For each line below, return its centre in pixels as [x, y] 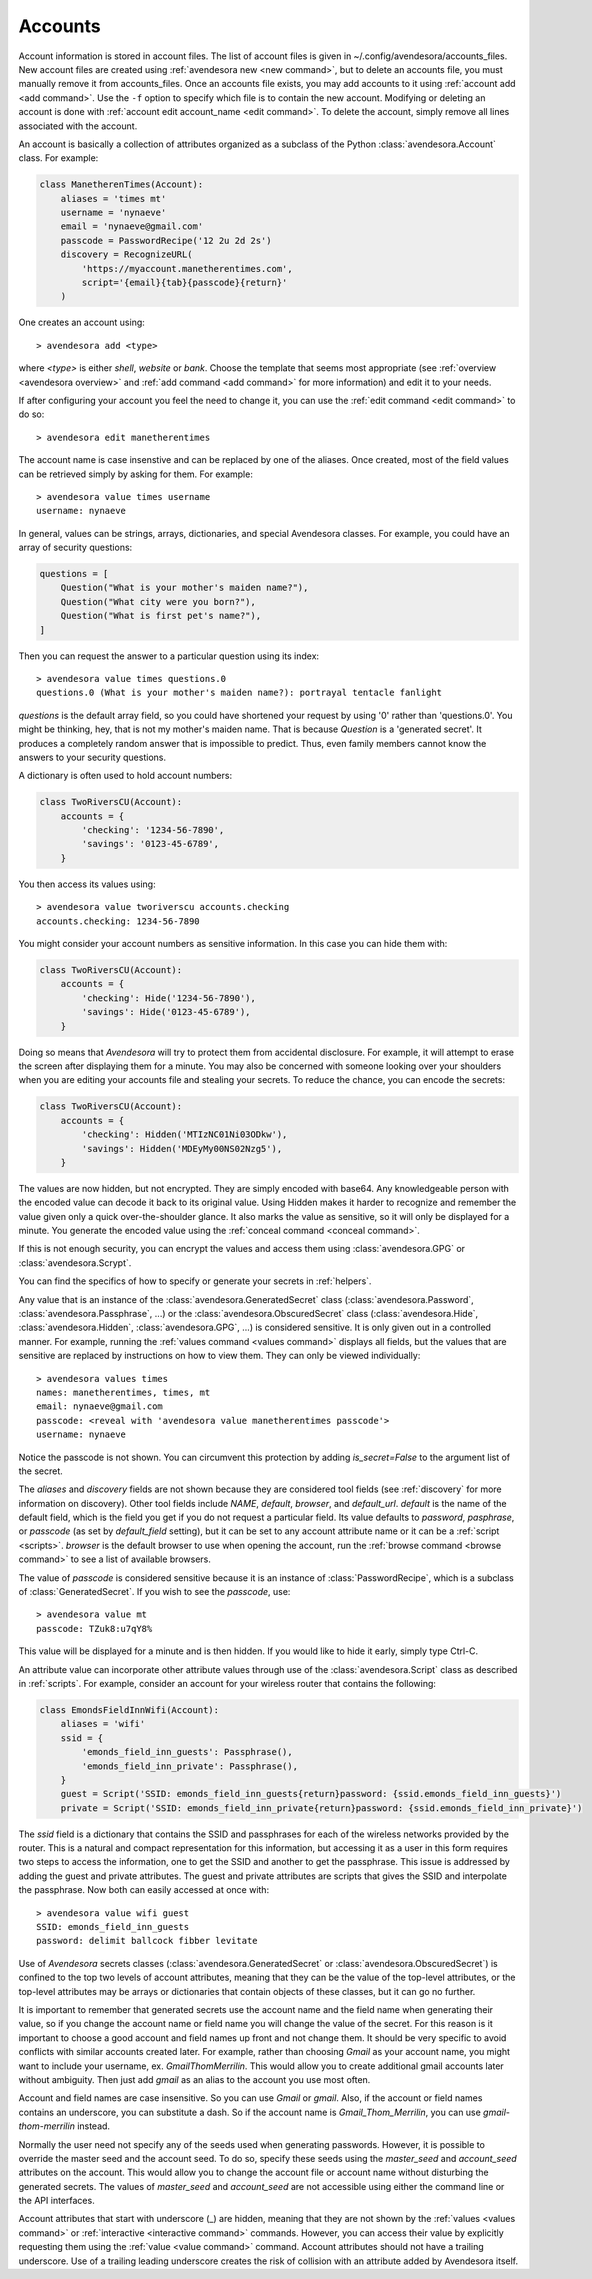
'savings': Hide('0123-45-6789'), [166, 1012]
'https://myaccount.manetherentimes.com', [187, 268]
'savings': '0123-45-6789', [150, 844]
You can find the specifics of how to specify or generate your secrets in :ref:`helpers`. [195, 1281]
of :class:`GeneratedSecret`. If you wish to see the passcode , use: [154, 1592]
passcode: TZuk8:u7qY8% [94, 1628]
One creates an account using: [81, 322]
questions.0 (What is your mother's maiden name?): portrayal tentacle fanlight [239, 693]
